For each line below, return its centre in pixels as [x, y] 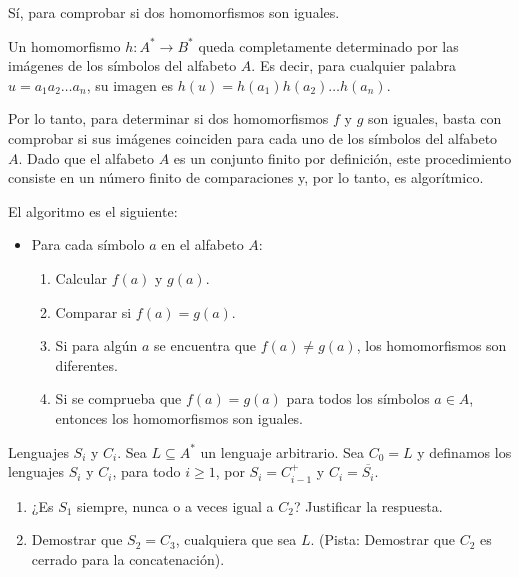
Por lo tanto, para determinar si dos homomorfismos [168, 118]
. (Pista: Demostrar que [383, 539]
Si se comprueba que [118, 398]
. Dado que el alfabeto [86, 157]
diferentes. [86, 364]
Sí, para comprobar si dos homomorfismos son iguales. [174, 12]
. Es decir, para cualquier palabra [353, 65]
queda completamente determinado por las [328, 45]
